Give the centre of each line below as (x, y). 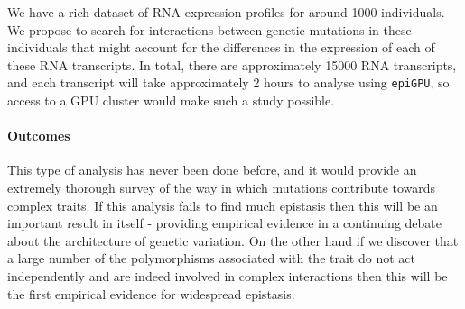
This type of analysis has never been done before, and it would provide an (212, 170)
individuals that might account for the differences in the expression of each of (221, 47)
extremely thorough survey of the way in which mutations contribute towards (222, 188)
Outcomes (39, 136)
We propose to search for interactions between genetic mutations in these (209, 29)
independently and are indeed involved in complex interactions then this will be (228, 275)
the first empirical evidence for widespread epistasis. (151, 293)
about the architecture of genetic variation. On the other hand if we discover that (233, 240)
